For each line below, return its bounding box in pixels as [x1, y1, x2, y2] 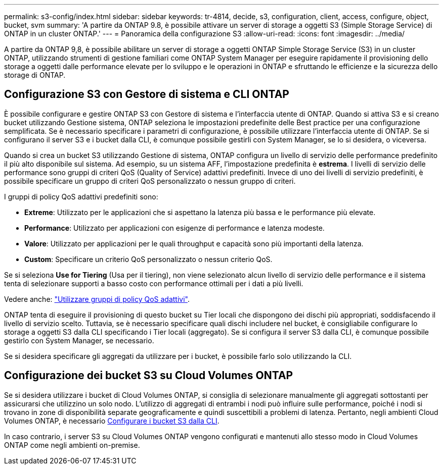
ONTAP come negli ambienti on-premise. [4, 440, 140, 449]
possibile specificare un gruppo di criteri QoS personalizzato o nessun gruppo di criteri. [4, 176, 296, 185]
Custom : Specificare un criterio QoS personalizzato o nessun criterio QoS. [24, 254, 273, 264]
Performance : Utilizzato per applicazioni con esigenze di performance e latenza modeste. [24, 223, 325, 232]
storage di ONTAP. [4, 71, 66, 79]
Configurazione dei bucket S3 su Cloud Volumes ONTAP [4, 369, 293, 382]
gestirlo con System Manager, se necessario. [4, 336, 154, 345]
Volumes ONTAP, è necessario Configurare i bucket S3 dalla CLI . [4, 416, 219, 425]
